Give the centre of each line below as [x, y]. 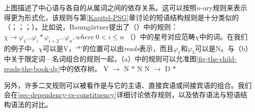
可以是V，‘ [60, 48]
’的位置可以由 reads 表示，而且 [127, 48]
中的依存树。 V [85, 68]
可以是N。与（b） [222, 48]
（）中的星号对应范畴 [160, 36]
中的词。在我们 [223, 36]
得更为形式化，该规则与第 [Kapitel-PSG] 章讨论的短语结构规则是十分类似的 [121, 17]
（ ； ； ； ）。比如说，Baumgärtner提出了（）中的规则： [91, 27]
